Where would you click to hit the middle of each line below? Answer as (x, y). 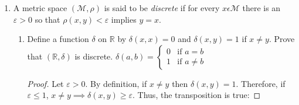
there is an (261, 8)
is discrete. (94, 56)
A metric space (40, 8)
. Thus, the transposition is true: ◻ (197, 95)
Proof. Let (45, 83)
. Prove (282, 39)
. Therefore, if (261, 83)
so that (47, 19)
